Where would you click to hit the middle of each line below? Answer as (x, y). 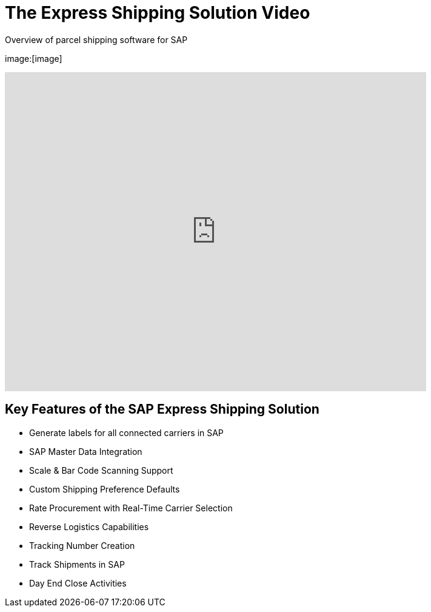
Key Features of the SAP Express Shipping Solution (162, 409)
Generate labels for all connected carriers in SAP (126, 432)
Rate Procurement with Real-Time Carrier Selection (131, 508)
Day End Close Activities (78, 583)
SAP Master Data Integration (86, 451)
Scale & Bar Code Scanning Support (101, 470)
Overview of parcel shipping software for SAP (96, 39)
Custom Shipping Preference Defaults (105, 489)
